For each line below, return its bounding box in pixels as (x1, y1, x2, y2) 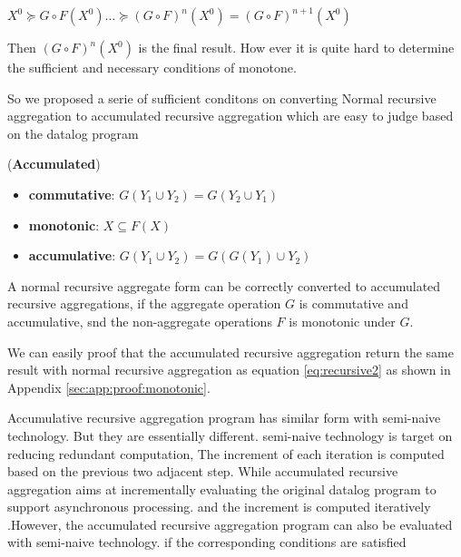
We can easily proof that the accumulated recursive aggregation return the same (7, 342, 454, 361)
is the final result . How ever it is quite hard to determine (138, 38, 455, 56)
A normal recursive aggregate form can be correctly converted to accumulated (7, 276, 441, 295)
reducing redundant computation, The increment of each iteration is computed (7, 444, 445, 463)
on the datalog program (7, 123, 139, 142)
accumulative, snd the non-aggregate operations (7, 311, 272, 330)
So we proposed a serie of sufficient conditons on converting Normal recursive (7, 88, 436, 107)
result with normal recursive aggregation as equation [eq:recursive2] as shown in (7, 360, 451, 379)
